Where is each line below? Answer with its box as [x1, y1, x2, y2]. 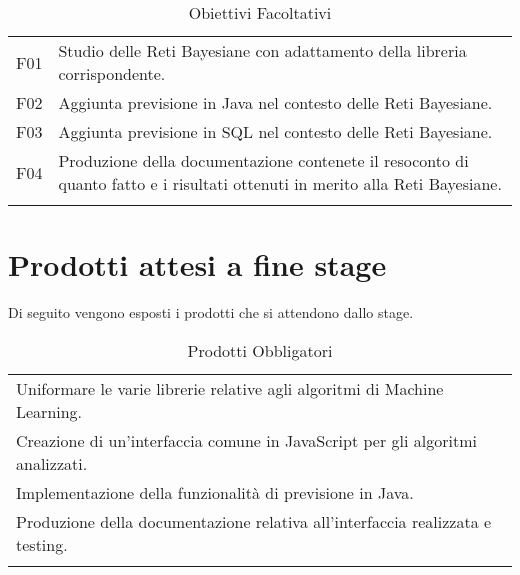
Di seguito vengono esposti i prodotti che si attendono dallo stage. [8, 302, 414, 323]
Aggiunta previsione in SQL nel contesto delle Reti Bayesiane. [58, 120, 493, 143]
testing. [16, 532, 68, 556]
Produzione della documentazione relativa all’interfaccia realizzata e [16, 509, 492, 533]
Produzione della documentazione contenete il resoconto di [58, 149, 469, 172]
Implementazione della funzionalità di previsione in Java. [16, 480, 414, 504]
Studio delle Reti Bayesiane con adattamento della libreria [58, 39, 467, 62]
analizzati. [16, 451, 88, 475]
